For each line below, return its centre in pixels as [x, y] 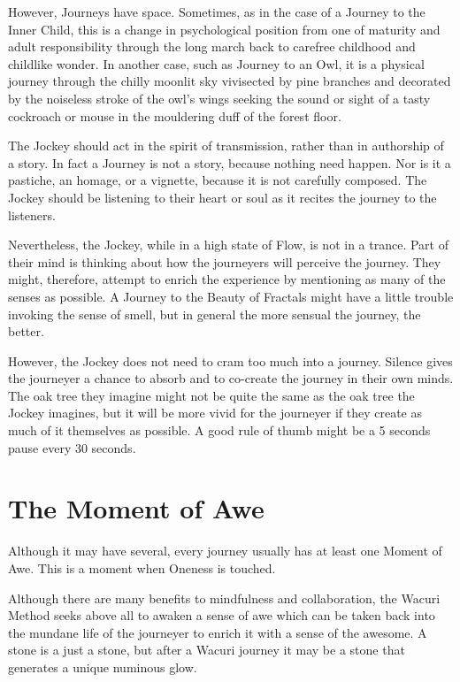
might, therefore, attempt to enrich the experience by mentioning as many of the [227, 279]
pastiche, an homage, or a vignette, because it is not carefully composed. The [218, 180]
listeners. [32, 215]
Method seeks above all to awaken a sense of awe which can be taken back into [222, 615]
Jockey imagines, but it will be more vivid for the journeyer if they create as [215, 413]
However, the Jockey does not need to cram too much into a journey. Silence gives [230, 360]
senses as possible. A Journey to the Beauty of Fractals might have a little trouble [231, 296]
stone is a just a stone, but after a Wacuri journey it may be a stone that [207, 650]
